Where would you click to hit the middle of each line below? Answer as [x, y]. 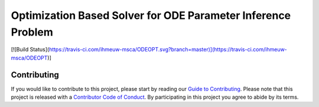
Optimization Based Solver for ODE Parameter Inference [151, 15]
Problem [32, 32]
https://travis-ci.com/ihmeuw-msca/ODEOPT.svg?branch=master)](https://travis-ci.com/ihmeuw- [168, 50]
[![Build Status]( [30, 50]
